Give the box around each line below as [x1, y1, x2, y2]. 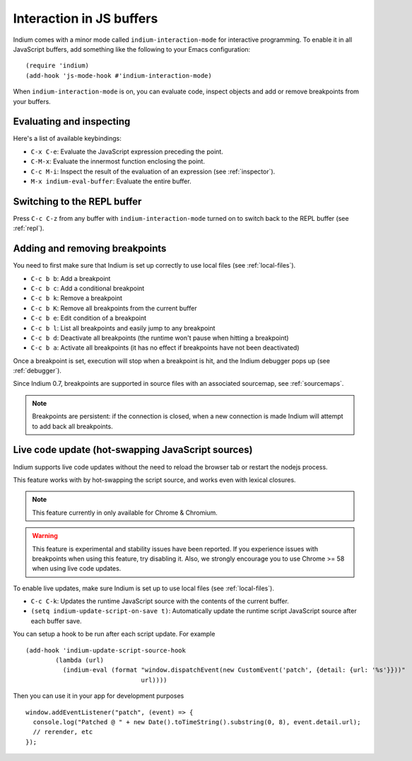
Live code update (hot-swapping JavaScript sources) [13, 444, 253, 456]
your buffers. [13, 97, 51, 105]
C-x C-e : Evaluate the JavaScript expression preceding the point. [30, 147, 224, 156]
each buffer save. [30, 617, 82, 625]
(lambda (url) [55, 656, 105, 665]
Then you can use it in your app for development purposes [13, 692, 184, 700]
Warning [32, 532, 58, 540]
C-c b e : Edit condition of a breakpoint [30, 314, 147, 322]
